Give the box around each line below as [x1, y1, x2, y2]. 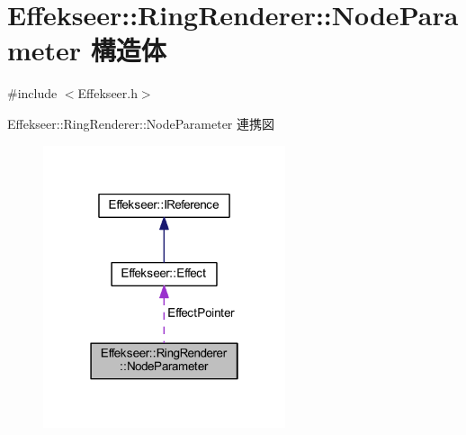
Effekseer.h [77, 84, 138, 103]
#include [7, 84, 58, 103]
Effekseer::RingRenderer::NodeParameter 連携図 [7, 113, 274, 132]
